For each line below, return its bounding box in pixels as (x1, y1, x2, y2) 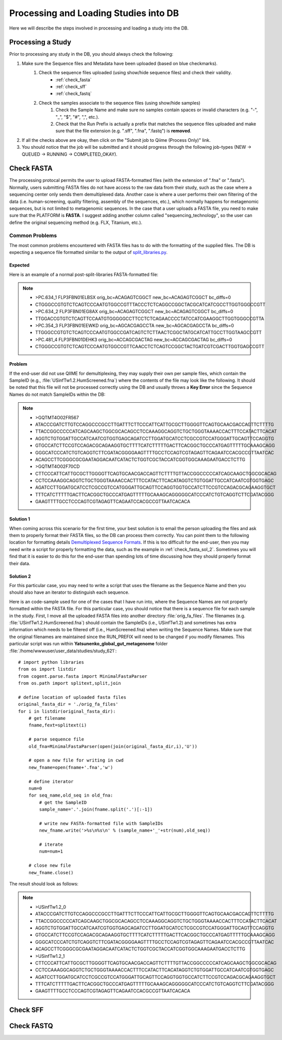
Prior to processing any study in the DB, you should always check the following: (9, 51, 173, 57)
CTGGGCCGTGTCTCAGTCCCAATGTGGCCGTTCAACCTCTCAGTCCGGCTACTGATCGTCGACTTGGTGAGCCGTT (35, 344, 264, 350)
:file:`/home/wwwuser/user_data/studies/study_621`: (9, 648, 117, 654)
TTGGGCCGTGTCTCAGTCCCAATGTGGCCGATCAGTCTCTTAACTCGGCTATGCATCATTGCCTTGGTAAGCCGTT (35, 330, 262, 336)
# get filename (28, 715, 66, 721)
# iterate (39, 842, 63, 848)
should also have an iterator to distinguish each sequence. (9, 589, 129, 596)
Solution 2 (9, 573, 31, 579)
